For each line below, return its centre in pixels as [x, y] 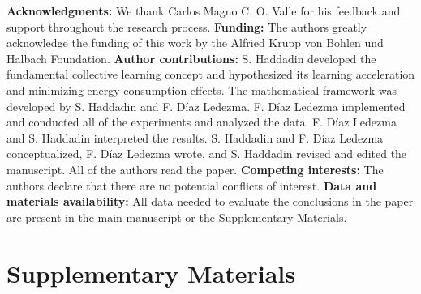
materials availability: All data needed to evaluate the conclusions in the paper [210, 201]
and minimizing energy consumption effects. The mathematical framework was [202, 89]
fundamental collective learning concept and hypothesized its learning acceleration [211, 74]
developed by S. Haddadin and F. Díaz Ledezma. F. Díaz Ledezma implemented [206, 106]
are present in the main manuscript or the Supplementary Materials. [177, 217]
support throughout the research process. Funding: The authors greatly [187, 26]
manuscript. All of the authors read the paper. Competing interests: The [195, 169]
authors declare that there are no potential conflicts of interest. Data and [192, 185]
